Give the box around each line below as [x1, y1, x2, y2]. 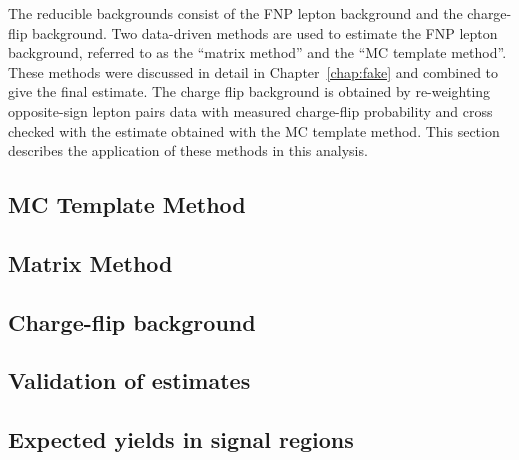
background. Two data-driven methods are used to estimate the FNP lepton [32, 22, 498, 43]
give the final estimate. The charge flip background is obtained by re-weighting [8, 81, 491, 102]
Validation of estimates [8, 365, 251, 396]
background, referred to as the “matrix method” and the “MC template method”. [8, 42, 507, 63]
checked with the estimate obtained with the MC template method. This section [8, 120, 500, 141]
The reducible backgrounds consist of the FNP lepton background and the [8, 3, 463, 23]
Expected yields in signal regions [8, 424, 354, 455]
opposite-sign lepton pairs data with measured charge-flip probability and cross [8, 100, 493, 121]
